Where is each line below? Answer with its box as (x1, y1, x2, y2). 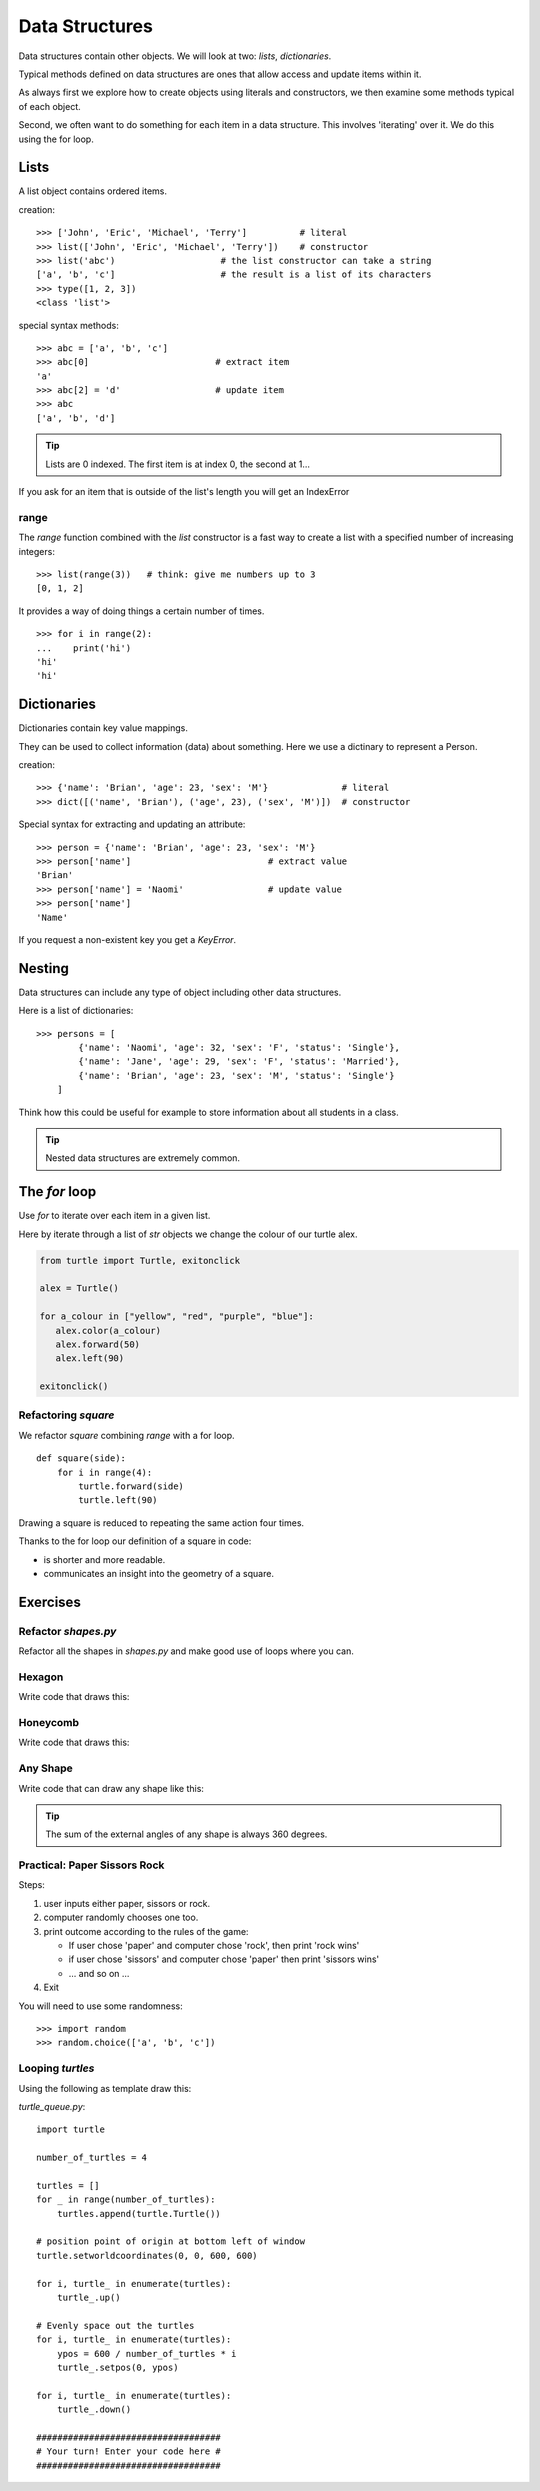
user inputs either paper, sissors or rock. (43, 1897, 211, 1909)
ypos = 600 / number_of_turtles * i (56, 2348, 237, 2359)
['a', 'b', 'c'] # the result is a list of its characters (36, 269, 432, 280)
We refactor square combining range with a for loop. (18, 1429, 235, 1441)
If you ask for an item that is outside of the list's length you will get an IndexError (18, 486, 350, 498)
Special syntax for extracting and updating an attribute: (18, 818, 246, 830)
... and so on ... (68, 1967, 130, 1979)
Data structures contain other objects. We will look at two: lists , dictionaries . (18, 50, 332, 62)
